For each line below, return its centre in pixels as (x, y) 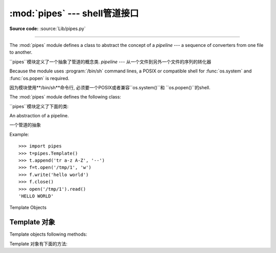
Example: (19, 134)
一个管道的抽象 (25, 125)
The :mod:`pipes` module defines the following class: (65, 97)
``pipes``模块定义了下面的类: (39, 106)
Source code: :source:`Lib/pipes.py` (48, 29)
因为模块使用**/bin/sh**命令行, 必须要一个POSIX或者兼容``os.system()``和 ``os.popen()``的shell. (110, 87)
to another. (21, 52)
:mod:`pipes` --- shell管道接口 (74, 13)
